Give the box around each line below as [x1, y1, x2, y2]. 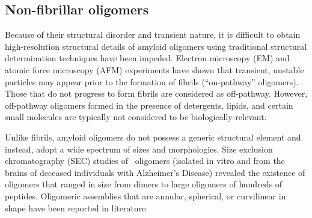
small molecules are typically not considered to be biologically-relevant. [5, 111, 267, 123]
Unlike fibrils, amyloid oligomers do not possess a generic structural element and [5, 130, 301, 143]
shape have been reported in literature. [5, 201, 148, 214]
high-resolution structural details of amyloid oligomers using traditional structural [5, 40, 307, 52]
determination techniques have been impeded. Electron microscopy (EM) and [5, 52, 290, 64]
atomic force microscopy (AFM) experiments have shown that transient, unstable [5, 63, 304, 76]
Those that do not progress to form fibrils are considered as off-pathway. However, [5, 87, 308, 100]
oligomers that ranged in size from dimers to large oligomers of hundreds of [5, 178, 283, 190]
